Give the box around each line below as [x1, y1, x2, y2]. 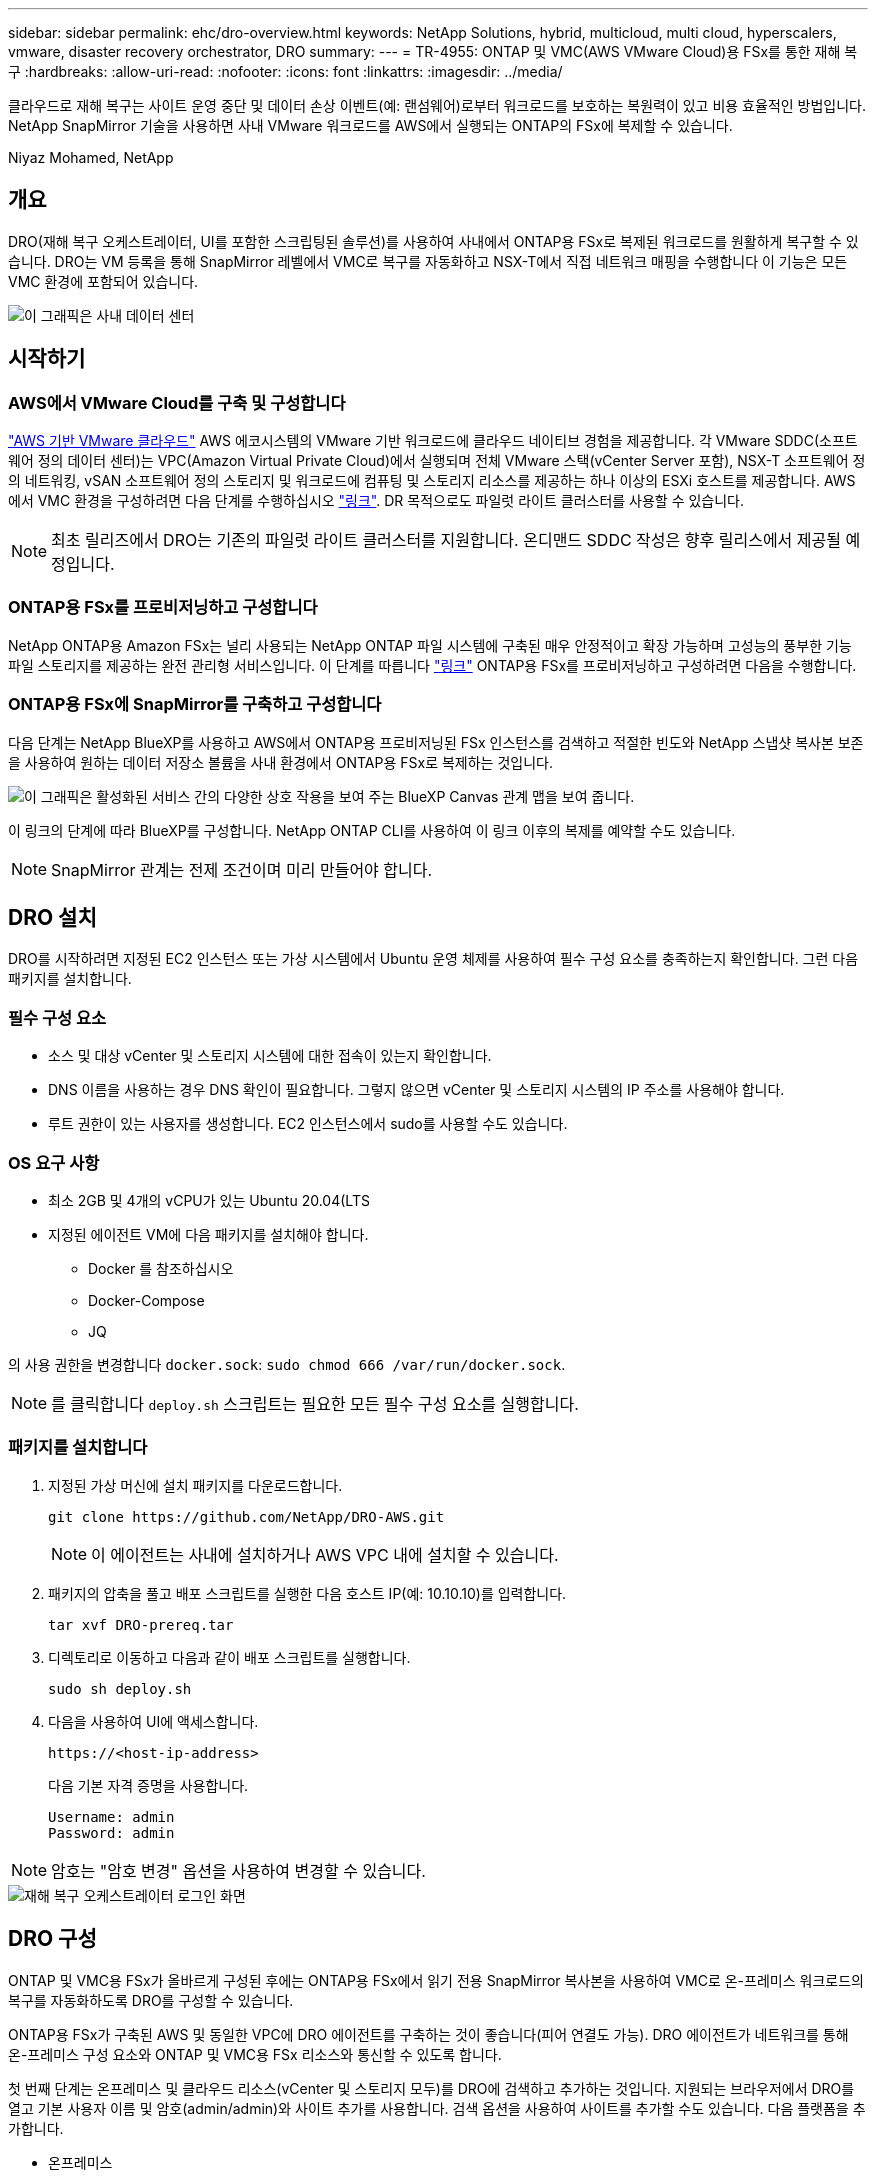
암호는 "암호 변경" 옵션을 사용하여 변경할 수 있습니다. [51, 1860, 426, 1881]
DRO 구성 [8, 1926, 97, 1952]
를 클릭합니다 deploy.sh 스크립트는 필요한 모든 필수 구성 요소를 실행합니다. [51, 1393, 579, 1414]
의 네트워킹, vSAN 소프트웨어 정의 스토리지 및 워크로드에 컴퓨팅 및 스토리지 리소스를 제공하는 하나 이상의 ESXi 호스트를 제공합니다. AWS [8, 472, 856, 490]
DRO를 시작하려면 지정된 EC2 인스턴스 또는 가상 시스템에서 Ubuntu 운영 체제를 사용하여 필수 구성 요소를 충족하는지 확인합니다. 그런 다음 [8, 950, 859, 968]
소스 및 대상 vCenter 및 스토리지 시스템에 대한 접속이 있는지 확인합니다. [48, 1047, 492, 1065]
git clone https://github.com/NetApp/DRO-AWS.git [48, 1508, 445, 1525]
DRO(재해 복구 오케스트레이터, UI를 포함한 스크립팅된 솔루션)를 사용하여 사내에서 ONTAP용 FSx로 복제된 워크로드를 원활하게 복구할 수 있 [8, 232, 859, 250]
